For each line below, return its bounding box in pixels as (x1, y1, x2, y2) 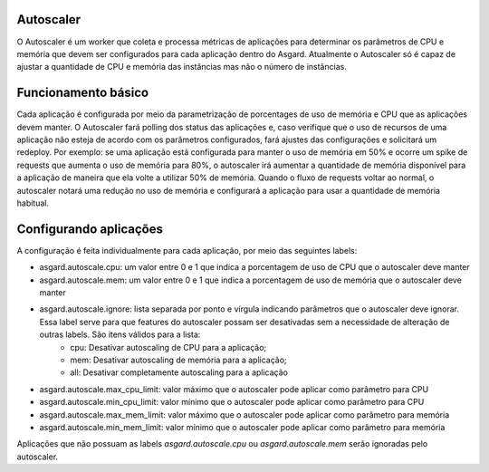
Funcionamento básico (16, 85, 149, 101)
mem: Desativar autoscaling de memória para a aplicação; (70, 354, 287, 365)
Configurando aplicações (16, 221, 163, 236)
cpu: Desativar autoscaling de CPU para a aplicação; (70, 342, 267, 352)
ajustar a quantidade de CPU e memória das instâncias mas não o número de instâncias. (16, 62, 348, 72)
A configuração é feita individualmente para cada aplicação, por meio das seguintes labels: (16, 245, 358, 255)
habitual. (16, 197, 50, 208)
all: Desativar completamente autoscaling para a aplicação (70, 367, 289, 378)
